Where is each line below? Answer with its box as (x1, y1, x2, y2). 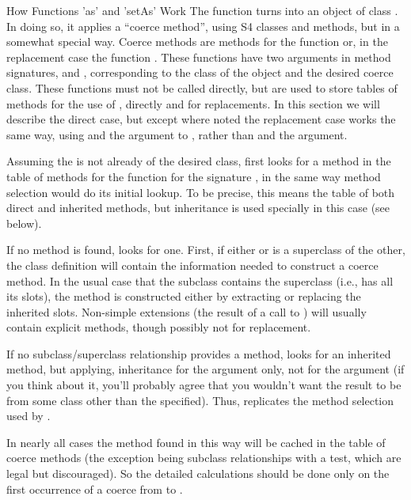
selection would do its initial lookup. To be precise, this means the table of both (6, 184, 395, 200)
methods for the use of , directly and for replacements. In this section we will (6, 95, 380, 112)
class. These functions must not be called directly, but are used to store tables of (6, 79, 398, 96)
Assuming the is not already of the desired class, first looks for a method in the (6, 153, 391, 169)
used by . (6, 407, 51, 424)
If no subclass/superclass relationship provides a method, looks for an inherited (6, 345, 391, 362)
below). (6, 214, 42, 231)
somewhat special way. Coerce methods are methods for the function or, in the (6, 33, 388, 50)
